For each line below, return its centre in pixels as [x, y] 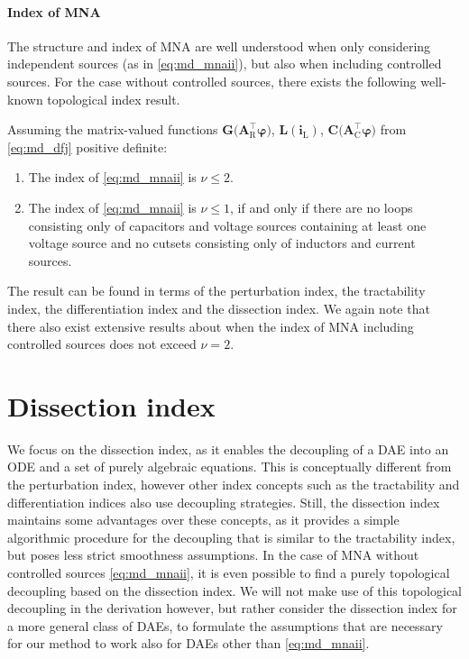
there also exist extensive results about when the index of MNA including [211, 326]
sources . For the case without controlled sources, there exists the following [212, 81]
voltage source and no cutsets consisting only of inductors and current [222, 243]
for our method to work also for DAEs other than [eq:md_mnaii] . [189, 643]
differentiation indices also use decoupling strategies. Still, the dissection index [224, 502]
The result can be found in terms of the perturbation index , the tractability [216, 291]
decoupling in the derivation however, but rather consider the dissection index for [232, 608]
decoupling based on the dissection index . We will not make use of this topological [235, 590]
